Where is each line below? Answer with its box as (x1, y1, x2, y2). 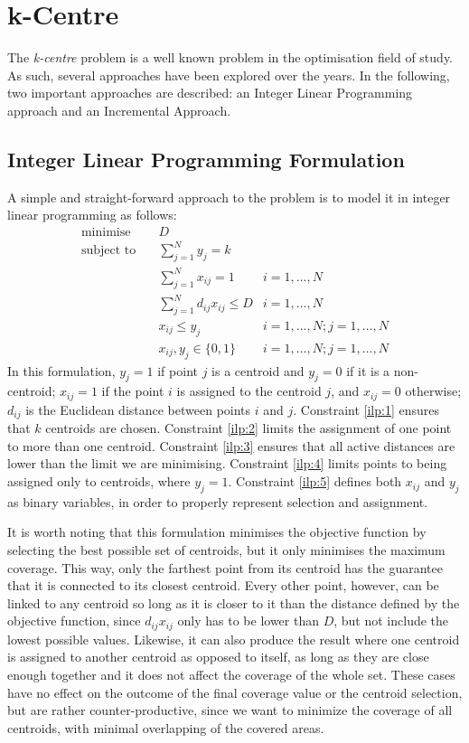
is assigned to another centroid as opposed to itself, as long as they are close (7, 647, 429, 666)
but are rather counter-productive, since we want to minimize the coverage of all (7, 701, 453, 719)
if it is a (346, 361, 390, 380)
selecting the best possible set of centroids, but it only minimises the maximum (7, 541, 446, 560)
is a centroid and (211, 361, 305, 380)
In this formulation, (7, 361, 116, 380)
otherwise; (405, 381, 462, 400)
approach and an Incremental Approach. (7, 100, 231, 119)
